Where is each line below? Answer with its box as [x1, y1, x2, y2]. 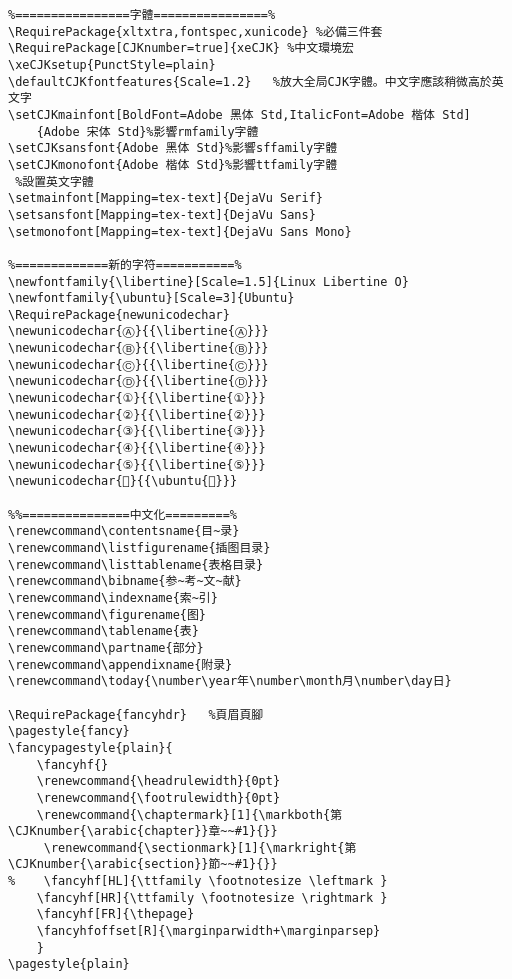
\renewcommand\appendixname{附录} [8, 657, 233, 672]
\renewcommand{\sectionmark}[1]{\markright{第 [43, 840, 357, 855]
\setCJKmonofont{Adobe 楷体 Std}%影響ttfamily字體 [8, 157, 338, 172]
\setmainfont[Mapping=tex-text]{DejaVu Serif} [8, 191, 323, 206]
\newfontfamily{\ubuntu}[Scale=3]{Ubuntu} [8, 291, 295, 306]
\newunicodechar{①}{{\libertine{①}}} [8, 391, 266, 406]
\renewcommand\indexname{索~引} [8, 590, 218, 605]
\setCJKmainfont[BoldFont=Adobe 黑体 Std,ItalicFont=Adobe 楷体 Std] [8, 107, 471, 122]
